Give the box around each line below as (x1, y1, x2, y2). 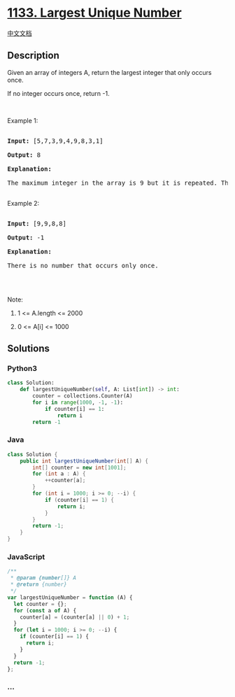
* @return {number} (10, 581, 68, 589)
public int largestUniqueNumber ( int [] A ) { (20, 457, 149, 465)
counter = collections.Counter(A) (32, 393, 133, 400)
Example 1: (7, 116, 38, 125)
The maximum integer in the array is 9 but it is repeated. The (7, 178, 233, 187)
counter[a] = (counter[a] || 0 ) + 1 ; (20, 614, 130, 621)
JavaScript (7, 552, 45, 562)
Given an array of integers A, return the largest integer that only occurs (7, 68, 212, 76)
